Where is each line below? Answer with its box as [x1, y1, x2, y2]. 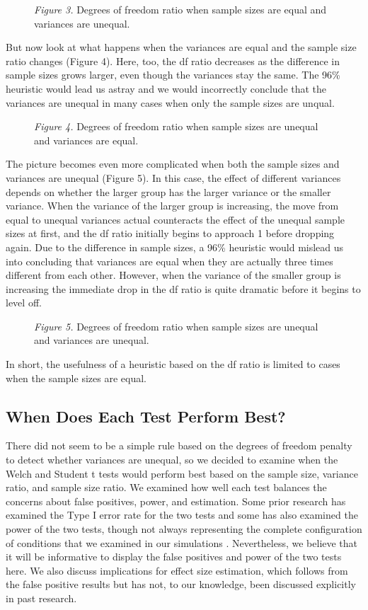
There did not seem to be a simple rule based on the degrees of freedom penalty [6, 438, 352, 453]
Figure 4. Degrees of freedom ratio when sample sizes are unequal [34, 119, 318, 134]
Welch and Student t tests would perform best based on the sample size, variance [6, 466, 358, 480]
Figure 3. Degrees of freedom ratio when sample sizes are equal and [34, 2, 327, 16]
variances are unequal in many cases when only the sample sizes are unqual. [6, 95, 335, 110]
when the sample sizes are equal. [6, 370, 146, 385]
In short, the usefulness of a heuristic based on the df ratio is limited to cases [6, 357, 340, 372]
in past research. [6, 590, 77, 605]
